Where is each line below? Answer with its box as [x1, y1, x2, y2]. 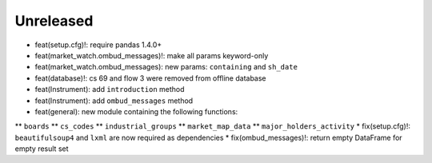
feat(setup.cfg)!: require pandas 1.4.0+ [34, 40, 162, 50]
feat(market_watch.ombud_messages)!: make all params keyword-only [34, 50, 269, 60]
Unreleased [14, 12, 94, 30]
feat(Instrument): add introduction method [34, 85, 185, 94]
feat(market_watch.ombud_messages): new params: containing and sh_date [34, 62, 298, 72]
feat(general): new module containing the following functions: [34, 106, 238, 116]
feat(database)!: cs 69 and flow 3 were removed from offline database [34, 73, 267, 83]
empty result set [14, 144, 69, 153]
